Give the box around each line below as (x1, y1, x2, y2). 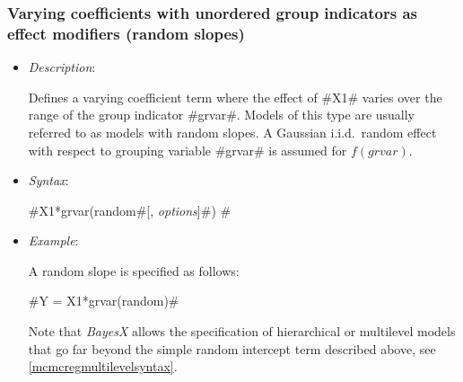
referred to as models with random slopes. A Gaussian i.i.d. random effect (28, 122, 437, 141)
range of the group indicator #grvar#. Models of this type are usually (28, 105, 415, 124)
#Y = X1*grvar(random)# (28, 291, 179, 310)
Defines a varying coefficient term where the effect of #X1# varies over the (28, 87, 442, 106)
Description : (28, 58, 96, 76)
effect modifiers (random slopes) (7, 22, 245, 44)
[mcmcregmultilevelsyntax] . (28, 357, 178, 376)
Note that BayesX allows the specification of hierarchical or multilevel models (28, 322, 456, 341)
